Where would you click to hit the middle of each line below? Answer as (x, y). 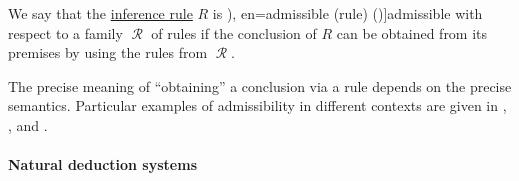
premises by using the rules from (108, 52)
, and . (28, 124)
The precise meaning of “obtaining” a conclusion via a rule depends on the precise (260, 85)
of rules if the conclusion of (234, 32)
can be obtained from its (412, 32)
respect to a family (65, 32)
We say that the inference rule (100, 13)
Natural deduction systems (102, 164)
